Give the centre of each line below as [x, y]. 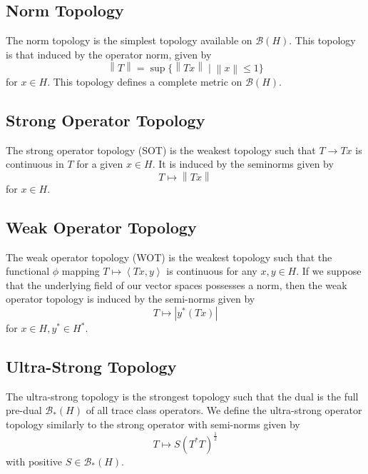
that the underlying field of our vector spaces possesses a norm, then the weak [177, 284]
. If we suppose [329, 271]
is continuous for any [212, 271]
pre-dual [24, 410]
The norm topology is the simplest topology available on [129, 40]
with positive [34, 461]
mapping [81, 271]
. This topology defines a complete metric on [145, 81]
